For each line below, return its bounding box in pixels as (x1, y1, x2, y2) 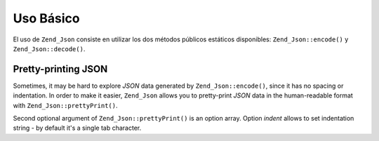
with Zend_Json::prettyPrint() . (13, 101, 118, 109)
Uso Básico (13, 11, 80, 26)
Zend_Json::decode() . (13, 44, 86, 53)
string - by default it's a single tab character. (13, 123, 142, 133)
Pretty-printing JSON (13, 63, 108, 75)
